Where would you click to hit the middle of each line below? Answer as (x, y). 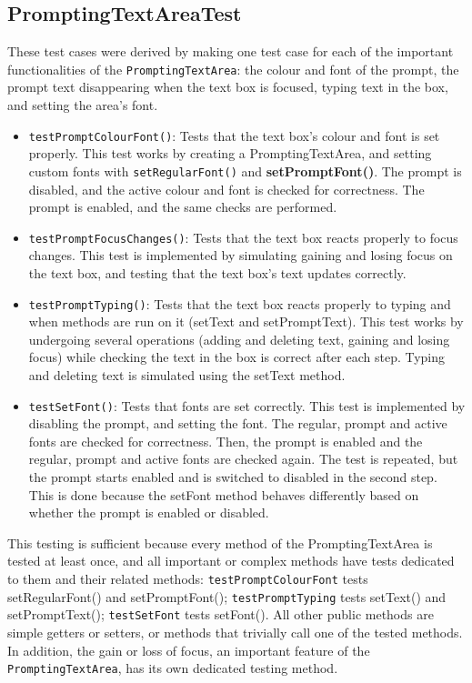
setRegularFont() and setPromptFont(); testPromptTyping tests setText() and (227, 596)
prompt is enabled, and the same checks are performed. (183, 207)
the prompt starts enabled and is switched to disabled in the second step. (233, 477)
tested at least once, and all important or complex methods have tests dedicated (231, 561)
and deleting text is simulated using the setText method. (187, 375)
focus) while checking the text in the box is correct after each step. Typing (237, 357)
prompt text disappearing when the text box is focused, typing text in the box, (228, 87)
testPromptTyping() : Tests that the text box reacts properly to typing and (240, 303)
